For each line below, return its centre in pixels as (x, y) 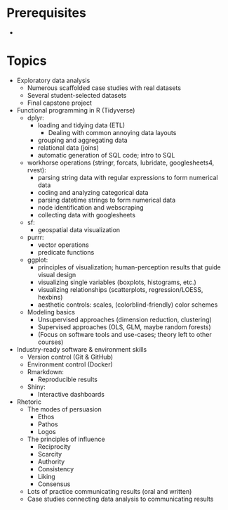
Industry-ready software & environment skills (82, 349)
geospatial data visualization (79, 229)
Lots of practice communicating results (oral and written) (109, 491)
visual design (57, 274)
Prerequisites (47, 13)
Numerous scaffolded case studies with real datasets (104, 88)
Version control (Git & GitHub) (70, 357)
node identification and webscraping (91, 207)
